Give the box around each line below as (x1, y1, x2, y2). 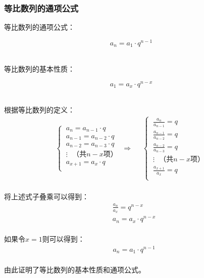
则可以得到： (42, 234, 85, 244)
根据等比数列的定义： (4, 104, 75, 115)
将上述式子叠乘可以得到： (4, 191, 89, 202)
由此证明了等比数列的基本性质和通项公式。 (4, 264, 145, 274)
